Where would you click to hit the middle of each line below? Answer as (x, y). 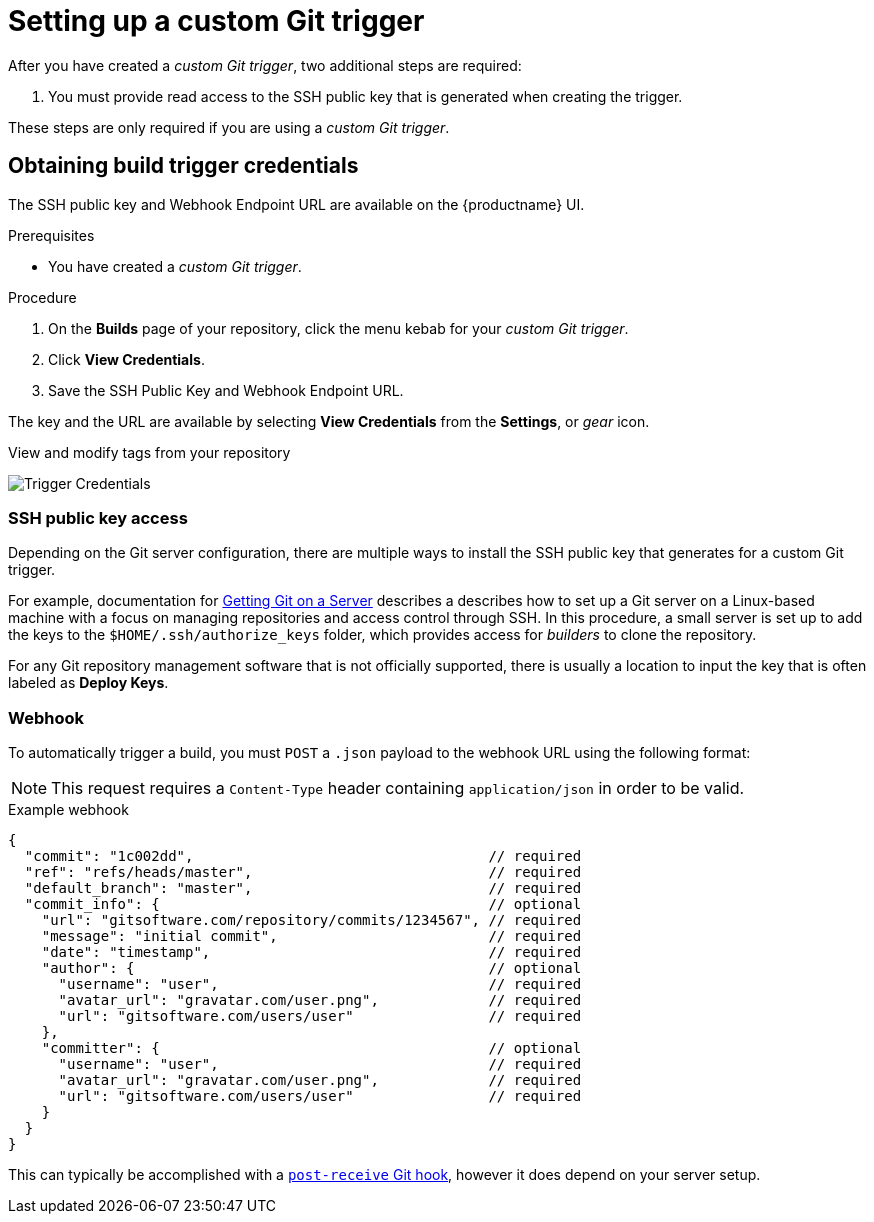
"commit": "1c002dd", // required (303, 856)
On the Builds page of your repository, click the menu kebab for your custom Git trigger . (338, 328)
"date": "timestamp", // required (311, 952)
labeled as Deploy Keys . (88, 683)
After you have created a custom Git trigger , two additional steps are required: (265, 65)
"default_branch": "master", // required (303, 888)
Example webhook (68, 810)
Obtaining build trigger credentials (183, 166)
